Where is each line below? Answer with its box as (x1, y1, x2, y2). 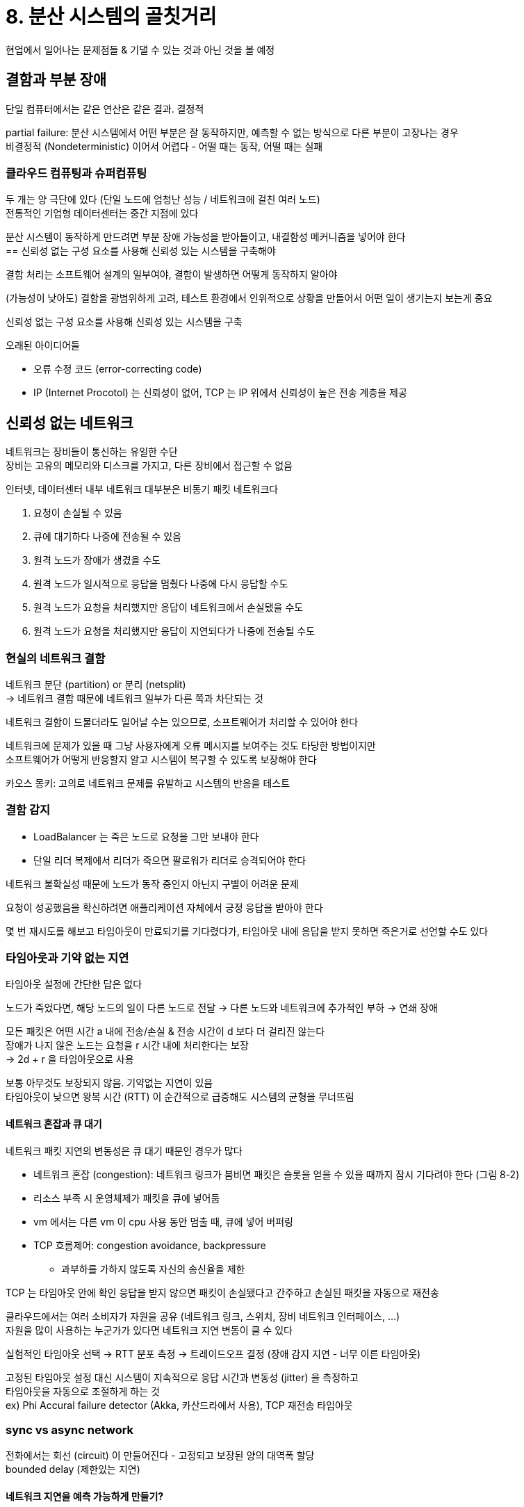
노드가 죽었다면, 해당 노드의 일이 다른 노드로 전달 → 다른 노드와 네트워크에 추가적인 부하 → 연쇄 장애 (6, 1002, 438, 1014)
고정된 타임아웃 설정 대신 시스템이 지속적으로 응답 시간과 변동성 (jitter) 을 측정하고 (6, 1371, 359, 1383)
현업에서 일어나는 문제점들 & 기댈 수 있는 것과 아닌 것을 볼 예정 (6, 43, 275, 56)
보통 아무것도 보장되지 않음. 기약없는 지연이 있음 (6, 1077, 213, 1089)
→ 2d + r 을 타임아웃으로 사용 (6, 1053, 134, 1066)
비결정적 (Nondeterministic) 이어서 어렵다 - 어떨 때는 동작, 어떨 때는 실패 (6, 140, 323, 152)
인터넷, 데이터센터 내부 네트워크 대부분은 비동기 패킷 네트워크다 (6, 483, 279, 496)
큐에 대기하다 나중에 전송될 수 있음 (33, 530, 181, 543)
